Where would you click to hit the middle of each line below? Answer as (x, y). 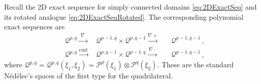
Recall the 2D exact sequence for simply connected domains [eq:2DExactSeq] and (130, 7)
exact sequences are (35, 27)
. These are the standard (195, 65)
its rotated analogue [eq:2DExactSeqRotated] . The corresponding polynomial (124, 16)
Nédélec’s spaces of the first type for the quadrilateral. (89, 76)
